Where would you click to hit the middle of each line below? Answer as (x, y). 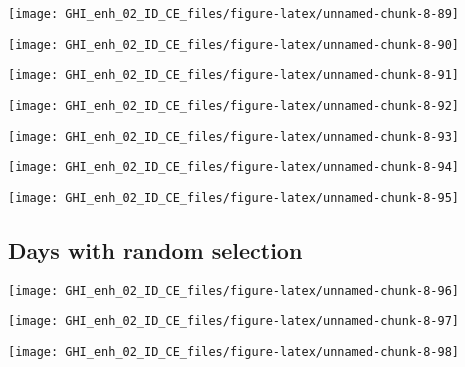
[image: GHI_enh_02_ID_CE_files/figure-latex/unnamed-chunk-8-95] (234, 197)
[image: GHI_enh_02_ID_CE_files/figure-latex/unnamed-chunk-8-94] (234, 167)
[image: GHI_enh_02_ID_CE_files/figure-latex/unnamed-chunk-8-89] (234, 14)
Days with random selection (155, 249)
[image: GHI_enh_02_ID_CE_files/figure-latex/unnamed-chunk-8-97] (234, 321)
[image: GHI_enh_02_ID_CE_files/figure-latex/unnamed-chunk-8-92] (234, 105)
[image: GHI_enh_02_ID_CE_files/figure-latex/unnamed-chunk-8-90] (234, 44)
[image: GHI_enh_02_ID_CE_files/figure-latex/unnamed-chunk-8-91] (234, 75)
